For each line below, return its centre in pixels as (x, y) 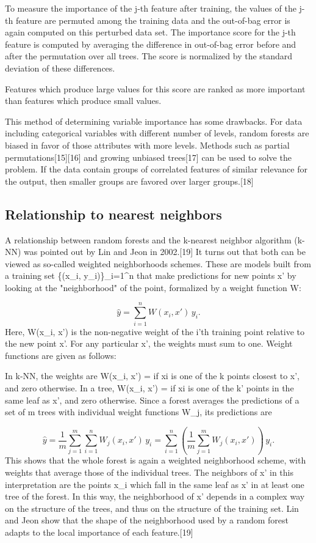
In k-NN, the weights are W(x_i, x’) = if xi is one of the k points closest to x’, (152, 376)
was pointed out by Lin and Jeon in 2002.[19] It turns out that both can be (165, 252)
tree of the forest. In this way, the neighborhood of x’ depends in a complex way (155, 496)
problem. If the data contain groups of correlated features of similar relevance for (156, 169)
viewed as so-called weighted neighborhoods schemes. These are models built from (158, 263)
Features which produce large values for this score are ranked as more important (155, 88)
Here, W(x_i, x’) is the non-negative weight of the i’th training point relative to (155, 331)
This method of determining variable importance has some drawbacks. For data (154, 121)
